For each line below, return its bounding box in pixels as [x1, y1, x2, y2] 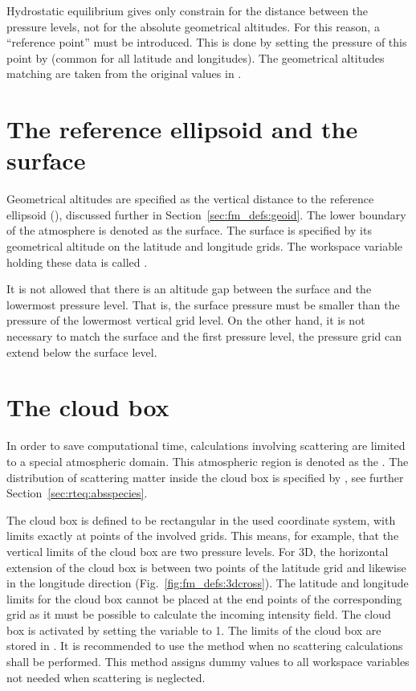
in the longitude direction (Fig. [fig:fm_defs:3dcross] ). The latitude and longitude [6, 574, 409, 591]
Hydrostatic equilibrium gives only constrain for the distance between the [6, 2, 369, 18]
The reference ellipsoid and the [6, 112, 358, 145]
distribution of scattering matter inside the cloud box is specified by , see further [6, 468, 404, 485]
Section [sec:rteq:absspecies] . [6, 485, 148, 501]
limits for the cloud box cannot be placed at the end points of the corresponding [6, 590, 402, 607]
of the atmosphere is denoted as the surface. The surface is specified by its [6, 222, 372, 239]
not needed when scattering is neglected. [6, 669, 206, 685]
